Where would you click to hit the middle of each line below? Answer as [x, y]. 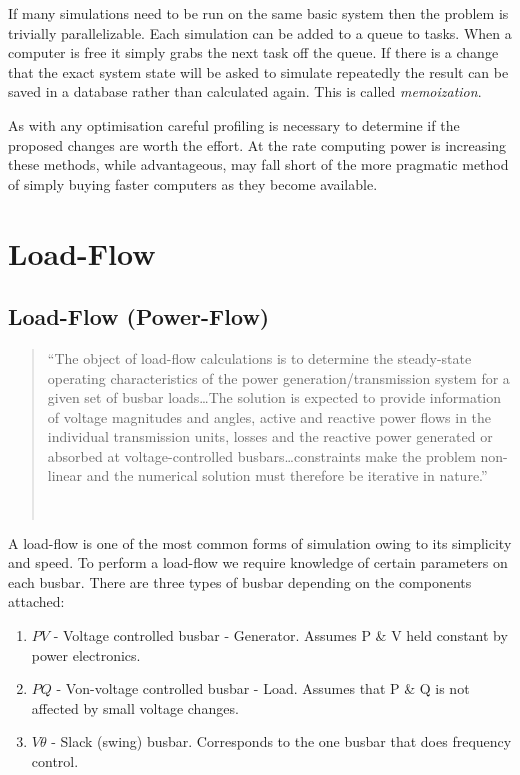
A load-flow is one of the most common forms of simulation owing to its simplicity [260, 542]
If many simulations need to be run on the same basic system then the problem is [258, 13]
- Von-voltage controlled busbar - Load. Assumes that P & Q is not [263, 688]
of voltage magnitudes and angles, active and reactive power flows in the [269, 416]
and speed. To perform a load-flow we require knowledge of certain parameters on [258, 562]
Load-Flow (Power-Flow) [139, 316]
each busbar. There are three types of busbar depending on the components [240, 581]
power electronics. [86, 654]
